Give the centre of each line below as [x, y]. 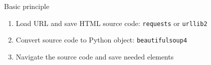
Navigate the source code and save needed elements [95, 56]
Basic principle [27, 6]
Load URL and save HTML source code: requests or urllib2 [112, 23]
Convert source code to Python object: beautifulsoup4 [101, 40]
